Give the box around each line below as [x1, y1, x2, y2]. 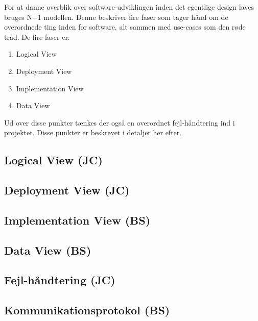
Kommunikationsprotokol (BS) [4, 302, 170, 318]
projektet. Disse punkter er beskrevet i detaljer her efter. [4, 127, 182, 138]
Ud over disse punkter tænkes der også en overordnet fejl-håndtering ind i [4, 117, 235, 128]
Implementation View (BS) [4, 212, 151, 228]
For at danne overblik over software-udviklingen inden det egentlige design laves [4, 2, 254, 12]
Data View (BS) [4, 242, 91, 258]
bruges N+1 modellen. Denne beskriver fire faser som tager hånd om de [4, 11, 228, 22]
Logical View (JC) [4, 152, 103, 168]
